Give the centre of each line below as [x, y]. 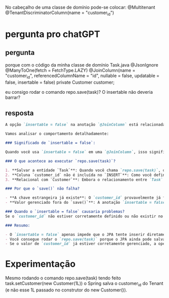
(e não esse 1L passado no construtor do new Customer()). [66, 290]
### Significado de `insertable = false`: [50, 143]
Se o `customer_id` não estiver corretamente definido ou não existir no [84, 216]
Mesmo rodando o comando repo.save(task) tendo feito [63, 278]
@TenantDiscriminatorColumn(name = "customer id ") [60, 13]
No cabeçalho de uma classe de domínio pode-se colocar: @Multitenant [80, 7]
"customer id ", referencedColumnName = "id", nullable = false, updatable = [82, 76]
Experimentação [40, 264]
